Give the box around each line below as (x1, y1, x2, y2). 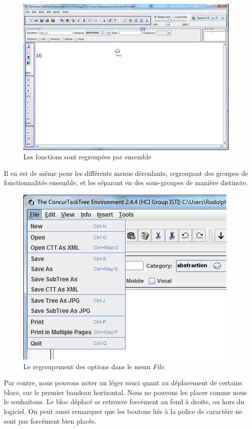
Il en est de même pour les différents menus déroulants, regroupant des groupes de (4, 168, 248, 178)
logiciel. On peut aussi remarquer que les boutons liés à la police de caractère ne (4, 406, 242, 416)
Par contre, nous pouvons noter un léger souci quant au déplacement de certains (4, 378, 242, 388)
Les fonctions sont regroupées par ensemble (23, 152, 152, 162)
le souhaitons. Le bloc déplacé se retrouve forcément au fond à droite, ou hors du (4, 396, 245, 407)
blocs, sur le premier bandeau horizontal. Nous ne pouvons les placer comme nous (4, 387, 247, 397)
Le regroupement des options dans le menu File (23, 361, 164, 371)
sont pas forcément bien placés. (4, 415, 96, 426)
